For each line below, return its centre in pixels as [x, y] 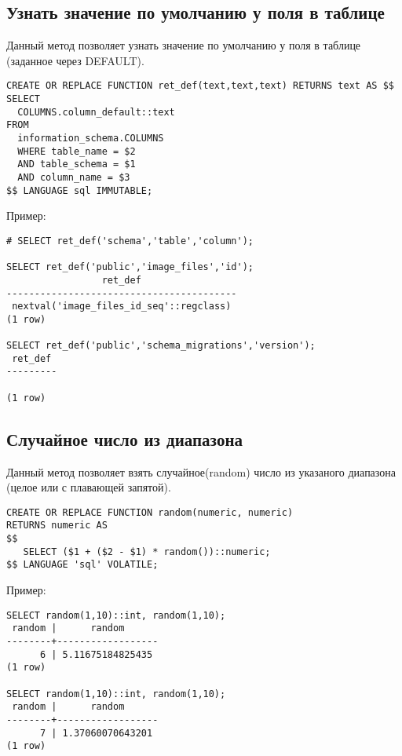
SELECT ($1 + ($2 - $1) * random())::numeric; [147, 551]
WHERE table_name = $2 [77, 151]
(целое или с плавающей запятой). [89, 487]
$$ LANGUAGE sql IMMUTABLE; [80, 190]
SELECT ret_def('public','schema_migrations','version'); [161, 346]
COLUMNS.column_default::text [96, 112]
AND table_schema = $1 [77, 164]
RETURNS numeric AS [57, 526]
